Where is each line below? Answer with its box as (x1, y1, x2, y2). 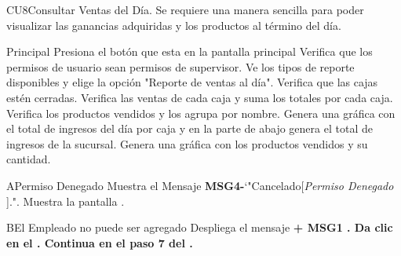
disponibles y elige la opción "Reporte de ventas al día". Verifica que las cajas (6, 74, 378, 90)
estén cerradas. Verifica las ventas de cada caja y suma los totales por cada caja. (6, 89, 393, 105)
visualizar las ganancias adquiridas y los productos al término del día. (6, 16, 341, 33)
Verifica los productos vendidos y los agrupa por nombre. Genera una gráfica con (6, 104, 396, 121)
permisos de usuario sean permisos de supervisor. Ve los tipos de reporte (6, 58, 355, 75)
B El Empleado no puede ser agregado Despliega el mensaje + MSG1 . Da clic (6, 219, 393, 236)
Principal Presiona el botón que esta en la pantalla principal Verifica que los (6, 43, 373, 60)
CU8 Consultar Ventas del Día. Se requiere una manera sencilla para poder (6, 2, 364, 17)
